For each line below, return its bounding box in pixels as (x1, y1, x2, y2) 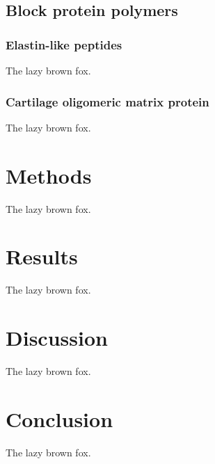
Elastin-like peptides (6, 35, 122, 53)
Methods (6, 161, 92, 189)
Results (6, 242, 78, 271)
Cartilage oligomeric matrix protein (6, 93, 209, 110)
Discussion (6, 323, 108, 352)
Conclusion (6, 404, 113, 433)
